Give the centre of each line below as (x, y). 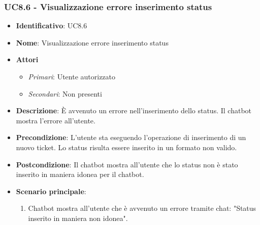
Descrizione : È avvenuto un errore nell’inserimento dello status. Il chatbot (134, 110)
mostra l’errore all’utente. (56, 120)
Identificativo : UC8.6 (52, 26)
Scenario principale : (51, 191)
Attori (27, 59)
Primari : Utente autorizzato (72, 76)
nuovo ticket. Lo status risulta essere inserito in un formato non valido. (126, 147)
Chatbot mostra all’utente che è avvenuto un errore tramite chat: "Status (142, 208)
